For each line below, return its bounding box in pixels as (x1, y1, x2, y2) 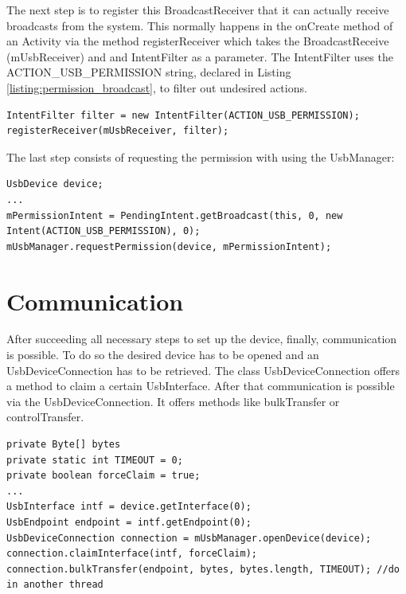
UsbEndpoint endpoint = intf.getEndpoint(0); (6, 516, 252, 528)
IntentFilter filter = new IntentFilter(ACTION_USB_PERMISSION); (6, 109, 360, 121)
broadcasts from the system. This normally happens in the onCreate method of (6, 17, 393, 33)
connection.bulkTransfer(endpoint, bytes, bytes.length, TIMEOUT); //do (6, 563, 400, 575)
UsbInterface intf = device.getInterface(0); (6, 501, 252, 513)
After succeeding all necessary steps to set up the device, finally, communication (6, 330, 397, 347)
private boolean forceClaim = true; (6, 470, 201, 482)
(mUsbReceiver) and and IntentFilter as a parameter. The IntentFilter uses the (6, 48, 393, 64)
